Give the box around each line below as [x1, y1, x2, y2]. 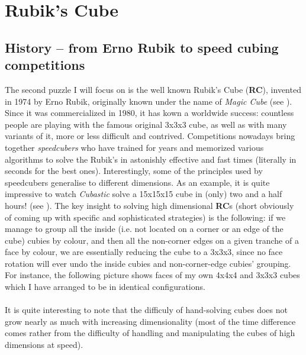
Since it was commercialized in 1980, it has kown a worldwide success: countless [5, 106, 294, 119]
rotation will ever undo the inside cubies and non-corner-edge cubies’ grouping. [5, 257, 291, 269]
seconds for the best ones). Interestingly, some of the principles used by [5, 164, 263, 177]
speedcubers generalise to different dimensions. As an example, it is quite [5, 176, 270, 188]
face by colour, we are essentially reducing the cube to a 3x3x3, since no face [5, 246, 283, 258]
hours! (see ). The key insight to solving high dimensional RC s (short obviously [5, 199, 294, 211]
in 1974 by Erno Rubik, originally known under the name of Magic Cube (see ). [5, 95, 292, 107]
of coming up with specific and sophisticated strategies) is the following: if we [5, 211, 286, 223]
